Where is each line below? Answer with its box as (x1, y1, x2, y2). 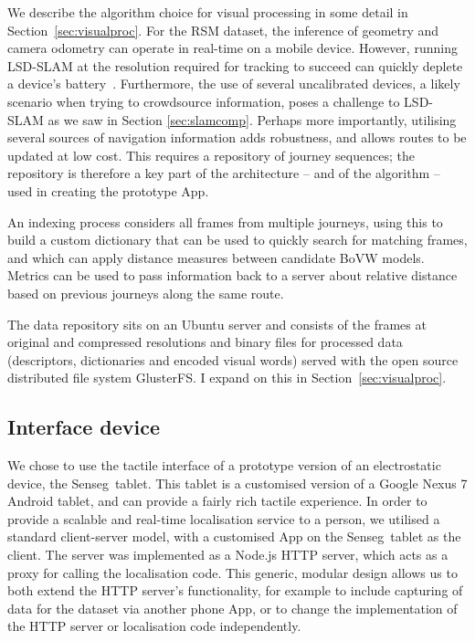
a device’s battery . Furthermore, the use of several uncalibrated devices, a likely (7, 74, 460, 93)
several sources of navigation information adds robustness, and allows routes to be (7, 128, 467, 147)
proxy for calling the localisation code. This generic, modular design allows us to (7, 562, 458, 582)
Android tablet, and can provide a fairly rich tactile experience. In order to (7, 491, 427, 510)
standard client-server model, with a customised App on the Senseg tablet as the (7, 527, 461, 546)
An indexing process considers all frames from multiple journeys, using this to (7, 212, 443, 231)
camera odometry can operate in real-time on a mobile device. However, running (7, 38, 458, 58)
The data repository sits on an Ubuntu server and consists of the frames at (7, 314, 427, 333)
